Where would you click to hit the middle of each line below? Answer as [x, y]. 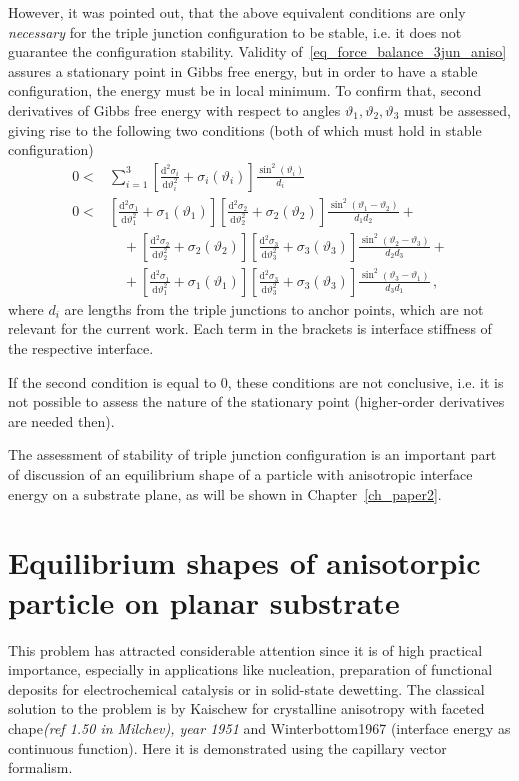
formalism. [40, 767]
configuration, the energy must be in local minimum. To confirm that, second [245, 90]
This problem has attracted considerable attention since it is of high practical [245, 649]
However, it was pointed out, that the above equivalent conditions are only [237, 12]
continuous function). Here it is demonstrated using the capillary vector [227, 747]
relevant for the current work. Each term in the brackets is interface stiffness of [250, 328]
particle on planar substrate [204, 601]
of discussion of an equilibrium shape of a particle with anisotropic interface [240, 474]
